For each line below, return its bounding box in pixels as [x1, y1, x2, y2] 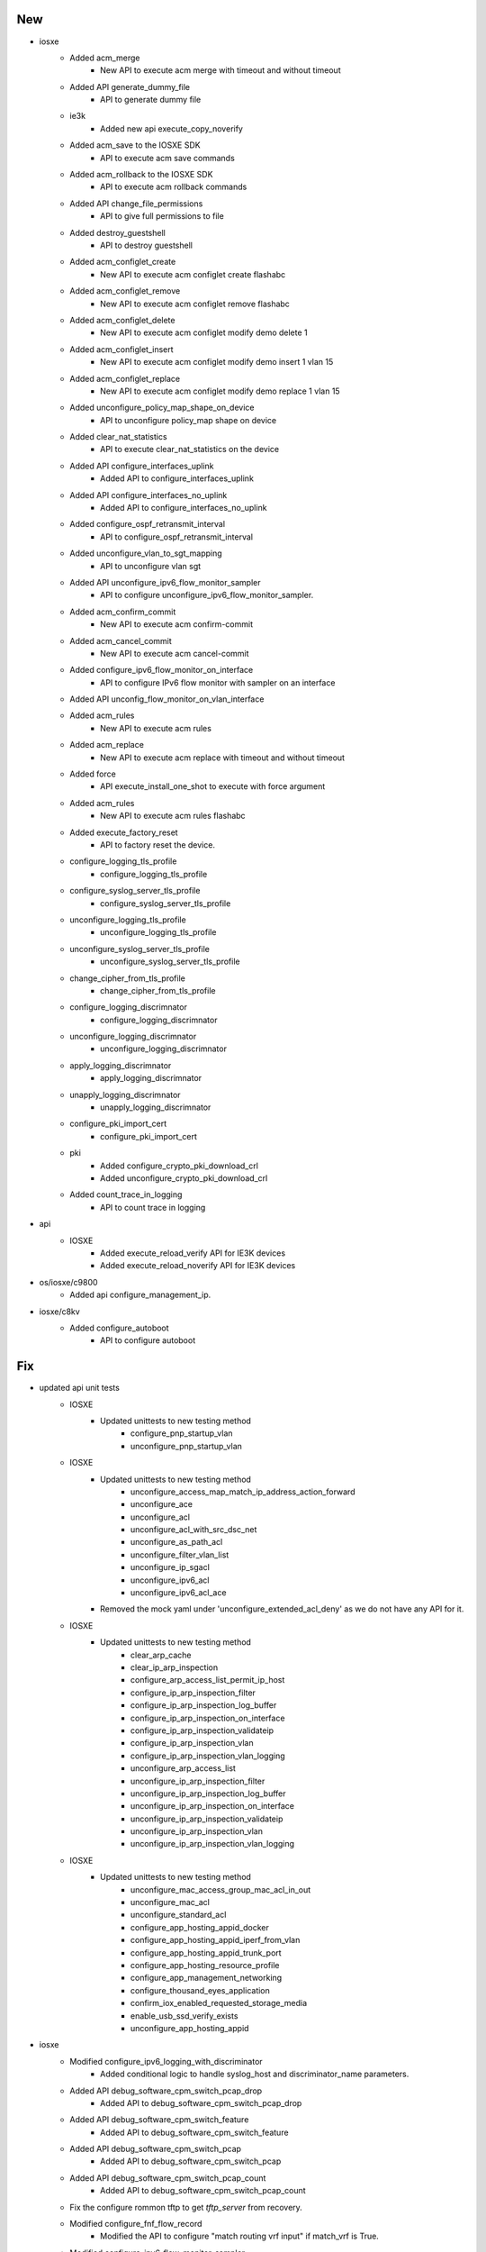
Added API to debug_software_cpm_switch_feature [100, 2127, 289, 2138]
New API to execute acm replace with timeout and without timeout [100, 752, 346, 763]
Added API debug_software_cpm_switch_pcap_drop [69, 2085, 263, 2096]
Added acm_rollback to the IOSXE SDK [69, 169, 213, 180]
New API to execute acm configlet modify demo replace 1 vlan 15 [100, 386, 341, 396]
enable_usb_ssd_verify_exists [130, 2010, 238, 2021]
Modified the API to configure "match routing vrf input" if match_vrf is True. [100, 2230, 380, 2242]
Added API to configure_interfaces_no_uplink [100, 503, 267, 513]
